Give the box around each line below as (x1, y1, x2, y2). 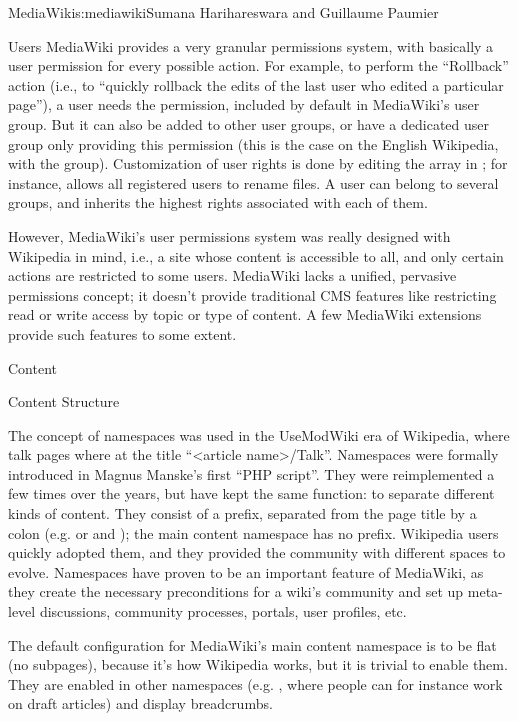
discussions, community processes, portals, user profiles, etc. (39, 601, 407, 622)
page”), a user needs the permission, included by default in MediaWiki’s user (8, 94, 480, 115)
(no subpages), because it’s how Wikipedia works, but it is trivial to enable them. (8, 654, 508, 675)
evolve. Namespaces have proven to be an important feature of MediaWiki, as (8, 561, 484, 582)
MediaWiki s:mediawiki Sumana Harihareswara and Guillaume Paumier (8, 2, 439, 22)
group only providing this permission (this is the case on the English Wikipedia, (8, 133, 499, 154)
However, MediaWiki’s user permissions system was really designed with (8, 225, 451, 246)
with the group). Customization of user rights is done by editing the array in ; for (8, 153, 508, 174)
